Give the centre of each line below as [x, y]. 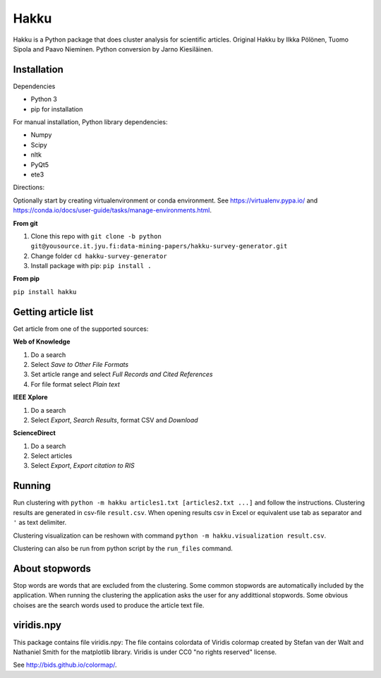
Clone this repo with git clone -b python [96, 236]
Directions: [29, 188]
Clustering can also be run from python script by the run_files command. [123, 548]
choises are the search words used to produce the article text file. [109, 605]
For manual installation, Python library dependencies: [90, 122]
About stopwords [52, 568]
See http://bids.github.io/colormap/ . [65, 665]
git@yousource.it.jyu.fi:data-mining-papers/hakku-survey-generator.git [159, 246]
